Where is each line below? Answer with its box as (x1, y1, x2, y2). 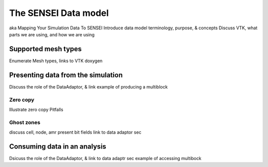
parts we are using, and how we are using (9, 31, 95, 37)
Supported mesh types (9, 45, 82, 53)
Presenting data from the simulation (9, 71, 123, 79)
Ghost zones (9, 119, 41, 126)
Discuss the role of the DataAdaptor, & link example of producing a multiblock (9, 83, 168, 89)
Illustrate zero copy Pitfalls (9, 106, 64, 112)
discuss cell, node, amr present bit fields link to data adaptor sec (9, 129, 141, 135)
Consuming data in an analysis (9, 142, 107, 151)
